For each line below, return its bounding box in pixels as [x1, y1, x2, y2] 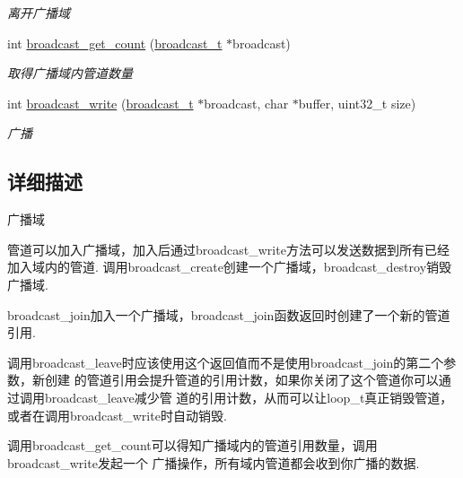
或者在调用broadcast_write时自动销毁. [7, 405, 227, 424]
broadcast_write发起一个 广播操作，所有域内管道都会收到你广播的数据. [7, 453, 420, 472]
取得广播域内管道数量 [7, 64, 133, 83]
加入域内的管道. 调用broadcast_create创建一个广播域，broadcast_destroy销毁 [7, 257, 452, 276]
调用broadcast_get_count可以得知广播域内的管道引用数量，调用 [7, 436, 378, 455]
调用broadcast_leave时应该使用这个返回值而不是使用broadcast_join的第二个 [7, 352, 444, 371]
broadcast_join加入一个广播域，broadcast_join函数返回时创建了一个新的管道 [7, 305, 450, 324]
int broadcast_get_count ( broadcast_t [7, 33, 223, 52]
